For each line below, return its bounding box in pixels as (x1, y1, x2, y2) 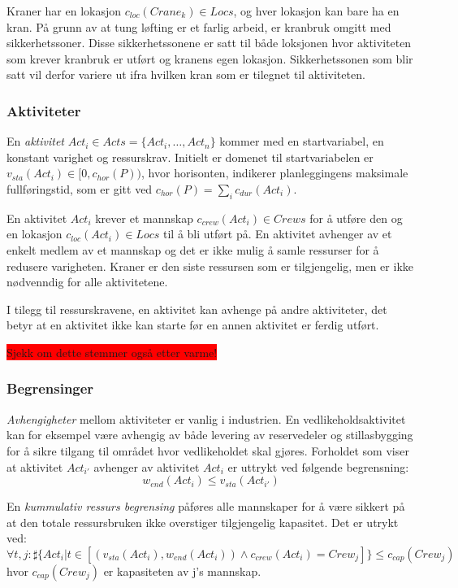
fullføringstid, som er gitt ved (6, 180, 153, 197)
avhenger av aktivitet (93, 458, 200, 475)
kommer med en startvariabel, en (219, 133, 384, 150)
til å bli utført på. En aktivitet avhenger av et (162, 225, 392, 242)
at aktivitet (6, 458, 63, 475)
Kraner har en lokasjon (6, 2, 121, 19)
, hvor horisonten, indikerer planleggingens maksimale (141, 164, 408, 181)
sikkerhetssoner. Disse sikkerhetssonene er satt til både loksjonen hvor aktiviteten (6, 34, 412, 51)
